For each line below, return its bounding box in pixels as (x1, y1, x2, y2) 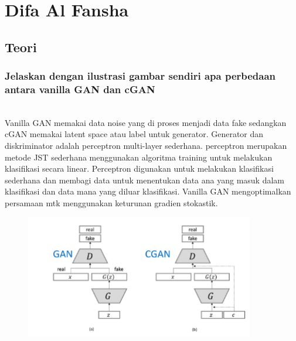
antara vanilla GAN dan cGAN (5, 82, 155, 96)
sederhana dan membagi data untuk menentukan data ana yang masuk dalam (5, 173, 284, 186)
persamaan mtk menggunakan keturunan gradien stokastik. (5, 197, 218, 209)
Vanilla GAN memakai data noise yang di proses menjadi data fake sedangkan (5, 116, 287, 128)
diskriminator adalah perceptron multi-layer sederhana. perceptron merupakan (5, 139, 287, 152)
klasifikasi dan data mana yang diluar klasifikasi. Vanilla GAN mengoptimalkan (5, 185, 291, 197)
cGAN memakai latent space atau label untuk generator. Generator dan (5, 128, 264, 140)
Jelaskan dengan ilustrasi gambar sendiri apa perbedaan (5, 69, 276, 83)
